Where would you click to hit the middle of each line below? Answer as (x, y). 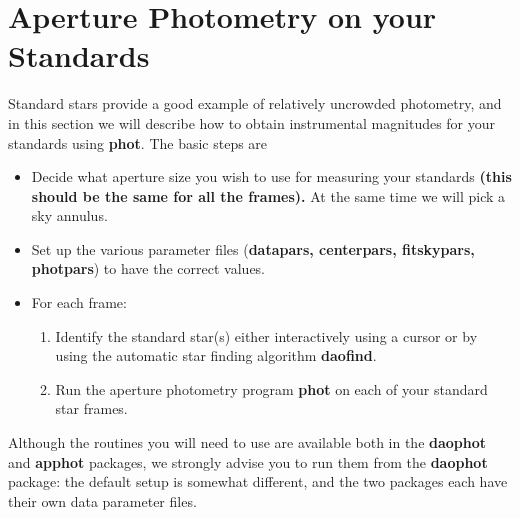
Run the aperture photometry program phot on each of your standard (271, 388)
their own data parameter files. (102, 500)
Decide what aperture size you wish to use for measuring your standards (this (271, 176)
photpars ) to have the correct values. (148, 268)
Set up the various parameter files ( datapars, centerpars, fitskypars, (253, 248)
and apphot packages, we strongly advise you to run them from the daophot (248, 461)
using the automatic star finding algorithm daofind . (216, 355)
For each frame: (79, 302)
